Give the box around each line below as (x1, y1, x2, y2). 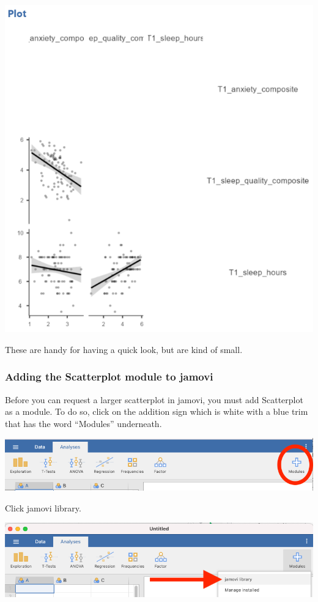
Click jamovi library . (5, 501, 81, 514)
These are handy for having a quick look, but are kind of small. (5, 343, 243, 355)
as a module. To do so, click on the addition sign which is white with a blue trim (5, 405, 308, 418)
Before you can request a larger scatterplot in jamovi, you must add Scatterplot (5, 393, 303, 406)
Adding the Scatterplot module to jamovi (5, 369, 213, 384)
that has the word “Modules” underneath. (5, 417, 162, 429)
